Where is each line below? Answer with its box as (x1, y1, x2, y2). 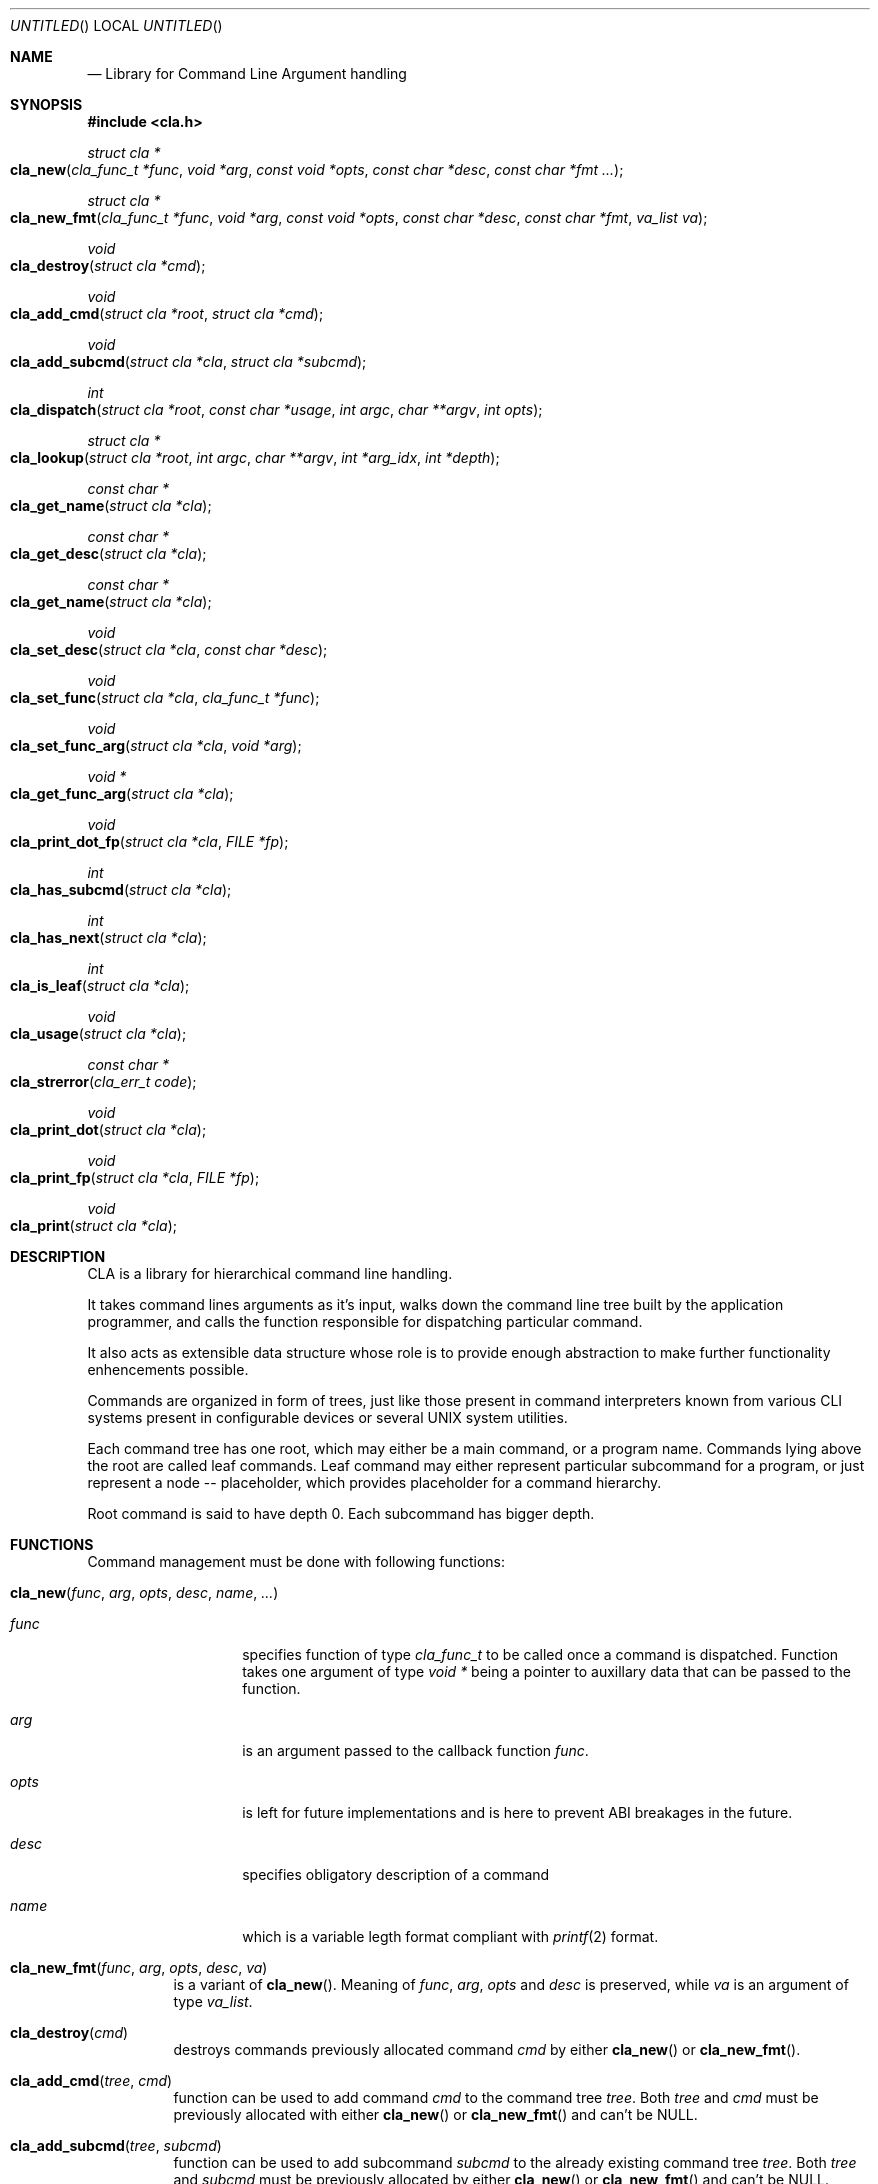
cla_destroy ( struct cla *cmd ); (10, 257, 206, 274)
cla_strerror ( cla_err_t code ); (10, 1073, 197, 1090)
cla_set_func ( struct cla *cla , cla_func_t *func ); (10, 689, 320, 706)
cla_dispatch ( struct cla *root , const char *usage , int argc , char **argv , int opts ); (10, 401, 543, 418)
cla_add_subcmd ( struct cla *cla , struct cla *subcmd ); (10, 353, 367, 370)
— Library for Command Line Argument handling (87, 65, 407, 82)
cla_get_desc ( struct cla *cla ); (10, 545, 207, 562)
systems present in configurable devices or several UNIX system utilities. (87, 1409, 568, 1426)
